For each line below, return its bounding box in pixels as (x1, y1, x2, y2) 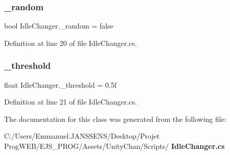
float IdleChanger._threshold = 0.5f (4, 79, 117, 90)
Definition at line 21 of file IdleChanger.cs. (4, 96, 137, 107)
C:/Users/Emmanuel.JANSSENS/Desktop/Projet (4, 131, 160, 141)
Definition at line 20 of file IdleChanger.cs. (4, 37, 137, 48)
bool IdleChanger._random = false (4, 20, 113, 31)
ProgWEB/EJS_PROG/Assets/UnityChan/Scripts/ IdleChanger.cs (4, 141, 225, 151)
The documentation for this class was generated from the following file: (4, 113, 226, 124)
